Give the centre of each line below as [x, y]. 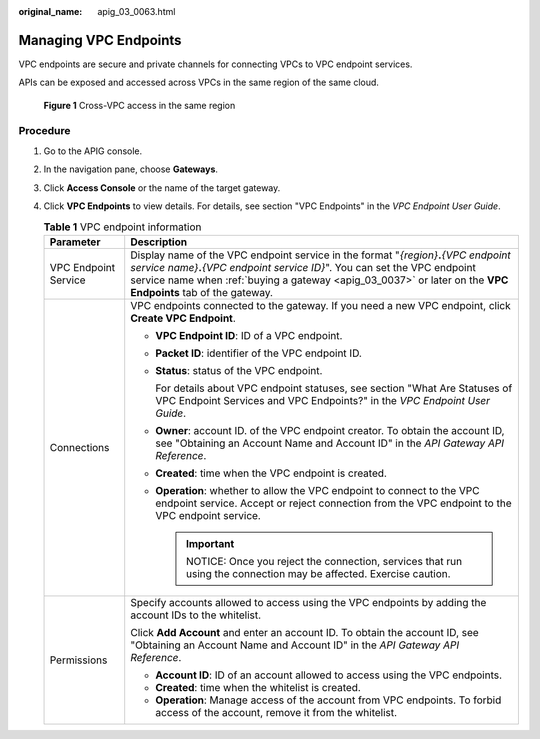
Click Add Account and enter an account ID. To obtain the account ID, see [304, 632]
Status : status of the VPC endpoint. [239, 370]
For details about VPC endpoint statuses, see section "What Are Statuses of [334, 388]
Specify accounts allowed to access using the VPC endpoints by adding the [308, 602]
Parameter [75, 242]
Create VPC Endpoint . [183, 318]
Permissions [78, 660]
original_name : [50, 11]
